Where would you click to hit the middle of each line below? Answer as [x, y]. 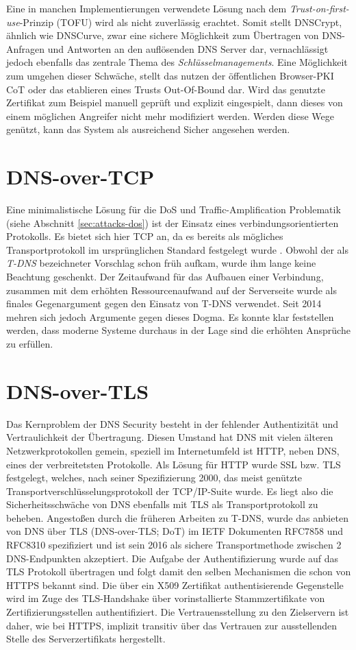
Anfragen [26, 48]
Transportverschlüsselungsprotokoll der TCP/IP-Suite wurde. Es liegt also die [170, 491]
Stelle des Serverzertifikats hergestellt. [86, 639]
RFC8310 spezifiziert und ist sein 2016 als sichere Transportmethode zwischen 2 [174, 545]
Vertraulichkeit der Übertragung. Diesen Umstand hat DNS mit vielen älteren [170, 437]
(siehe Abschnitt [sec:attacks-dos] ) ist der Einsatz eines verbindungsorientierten [173, 222]
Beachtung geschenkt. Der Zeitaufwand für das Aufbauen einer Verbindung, [165, 277]
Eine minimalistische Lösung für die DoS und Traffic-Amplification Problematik [174, 209]
